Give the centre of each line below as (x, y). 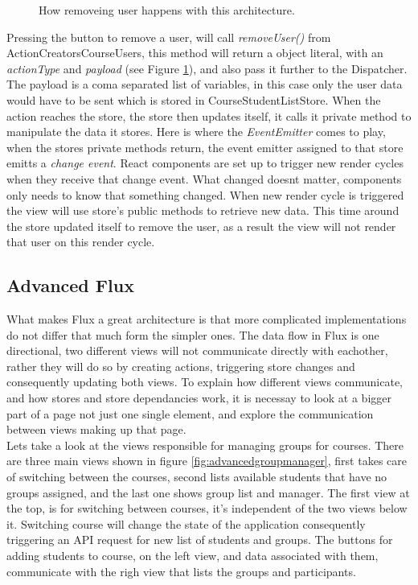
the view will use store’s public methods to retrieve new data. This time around (203, 210)
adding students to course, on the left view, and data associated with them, (193, 556)
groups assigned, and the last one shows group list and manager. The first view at (208, 492)
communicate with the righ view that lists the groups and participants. (181, 571)
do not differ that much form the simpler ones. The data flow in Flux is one (193, 334)
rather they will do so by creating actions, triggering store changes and (181, 366)
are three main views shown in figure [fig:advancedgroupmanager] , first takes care (207, 461)
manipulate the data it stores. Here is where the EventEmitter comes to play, (196, 132)
